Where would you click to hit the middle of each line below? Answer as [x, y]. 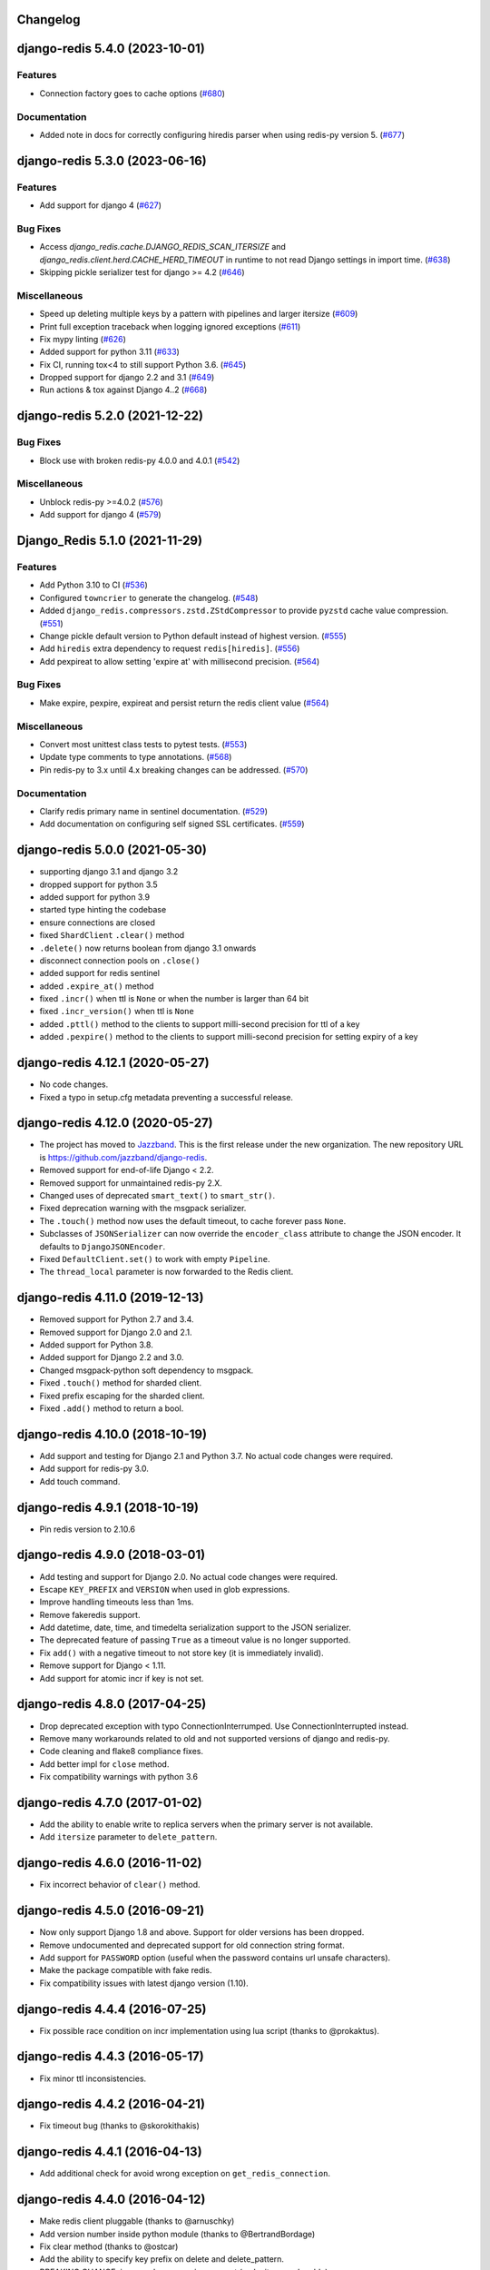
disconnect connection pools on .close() [120, 960]
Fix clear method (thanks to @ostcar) [109, 2246]
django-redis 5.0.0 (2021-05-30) [112, 850]
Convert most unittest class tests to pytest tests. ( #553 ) [143, 744]
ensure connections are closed [98, 923]
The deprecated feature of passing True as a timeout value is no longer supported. [195, 1640]
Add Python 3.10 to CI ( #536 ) [94, 585]
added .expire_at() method [97, 986]
